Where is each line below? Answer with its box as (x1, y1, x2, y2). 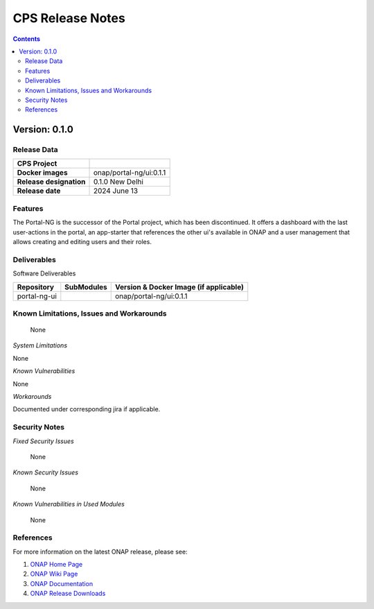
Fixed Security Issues (12, 437, 74, 445)
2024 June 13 (93, 186, 139, 196)
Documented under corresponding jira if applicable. (12, 405, 161, 413)
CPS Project (17, 159, 57, 169)
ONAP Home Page (30, 560, 83, 569)
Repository (17, 282, 55, 291)
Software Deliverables (12, 269, 76, 277)
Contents (12, 35, 41, 43)
